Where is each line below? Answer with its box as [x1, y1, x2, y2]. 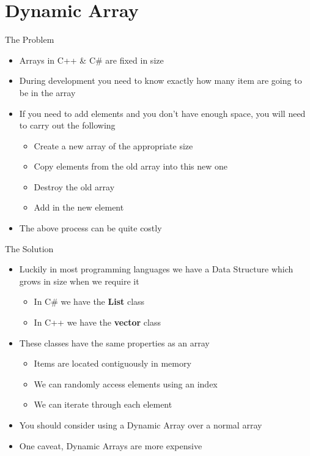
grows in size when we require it [19, 274, 139, 287]
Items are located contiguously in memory [34, 357, 191, 370]
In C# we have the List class [34, 295, 145, 308]
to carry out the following [19, 119, 116, 132]
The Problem [5, 33, 54, 46]
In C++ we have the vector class [34, 316, 161, 329]
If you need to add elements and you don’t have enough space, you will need [19, 107, 306, 119]
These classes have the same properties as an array [19, 336, 210, 349]
